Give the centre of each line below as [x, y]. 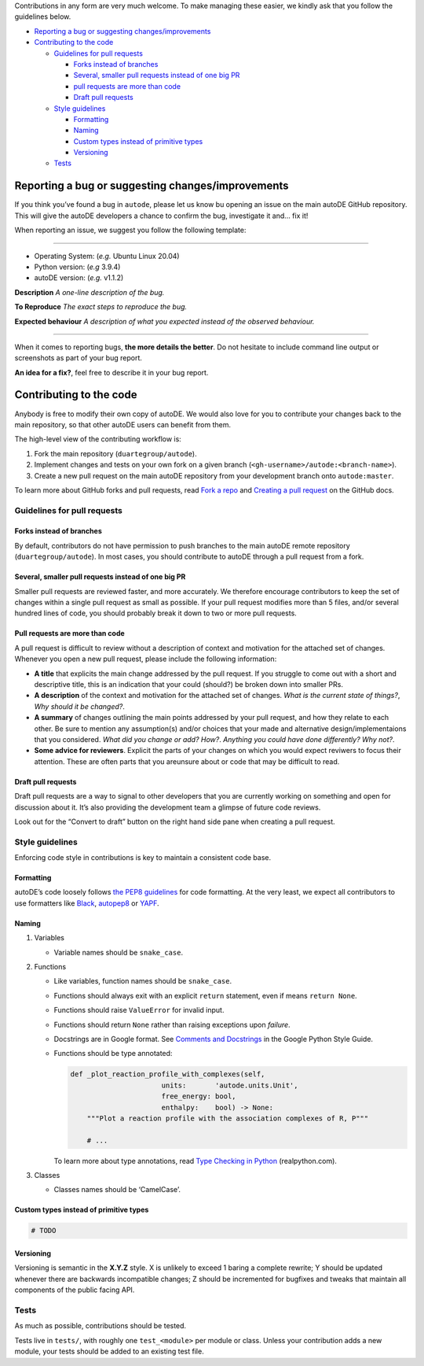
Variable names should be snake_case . [119, 952]
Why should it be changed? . [80, 706]
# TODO [44, 1231]
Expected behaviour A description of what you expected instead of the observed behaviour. [164, 321]
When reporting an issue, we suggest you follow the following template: [130, 230]
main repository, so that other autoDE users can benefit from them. [123, 424]
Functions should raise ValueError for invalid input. [139, 1010]
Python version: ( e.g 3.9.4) [77, 267]
